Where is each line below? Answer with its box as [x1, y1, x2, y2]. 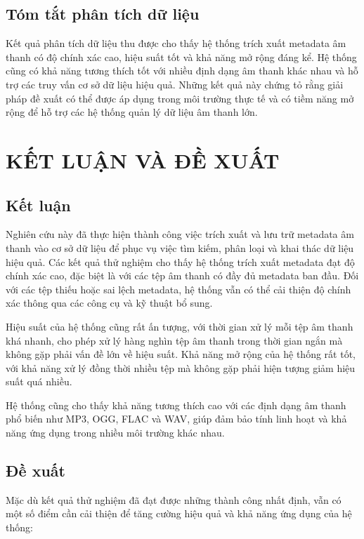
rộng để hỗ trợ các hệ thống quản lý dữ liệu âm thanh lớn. [6, 105, 258, 119]
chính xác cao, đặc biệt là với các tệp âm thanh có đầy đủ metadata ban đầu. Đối [6, 268, 359, 283]
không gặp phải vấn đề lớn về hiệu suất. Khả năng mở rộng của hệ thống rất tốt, [6, 347, 356, 361]
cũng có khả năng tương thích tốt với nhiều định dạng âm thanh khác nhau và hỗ [6, 63, 358, 78]
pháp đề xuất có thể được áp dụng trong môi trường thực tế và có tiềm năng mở [6, 91, 354, 105]
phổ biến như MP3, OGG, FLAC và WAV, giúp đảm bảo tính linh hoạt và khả [6, 411, 347, 426]
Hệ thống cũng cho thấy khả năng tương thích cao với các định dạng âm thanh [6, 397, 346, 412]
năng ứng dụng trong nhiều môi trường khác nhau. [6, 425, 225, 440]
